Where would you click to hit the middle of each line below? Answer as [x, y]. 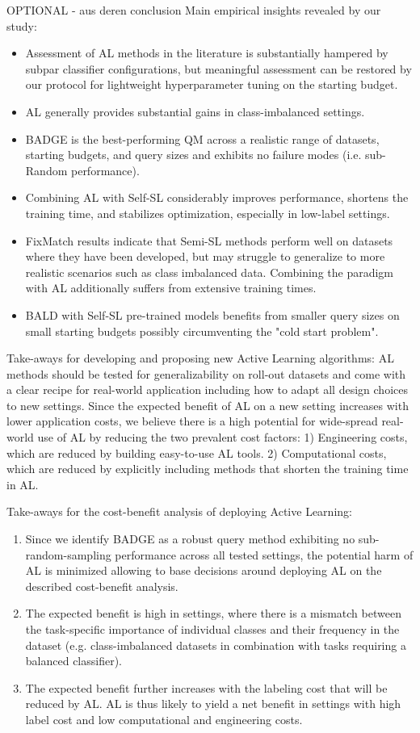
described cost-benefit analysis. [102, 586]
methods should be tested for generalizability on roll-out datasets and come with [206, 373]
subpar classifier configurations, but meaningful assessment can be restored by [218, 68]
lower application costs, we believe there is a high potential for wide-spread [192, 421]
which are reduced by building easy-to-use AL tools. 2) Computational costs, [197, 452]
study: [22, 25]
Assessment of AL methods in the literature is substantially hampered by [207, 53]
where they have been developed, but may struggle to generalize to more [205, 256]
